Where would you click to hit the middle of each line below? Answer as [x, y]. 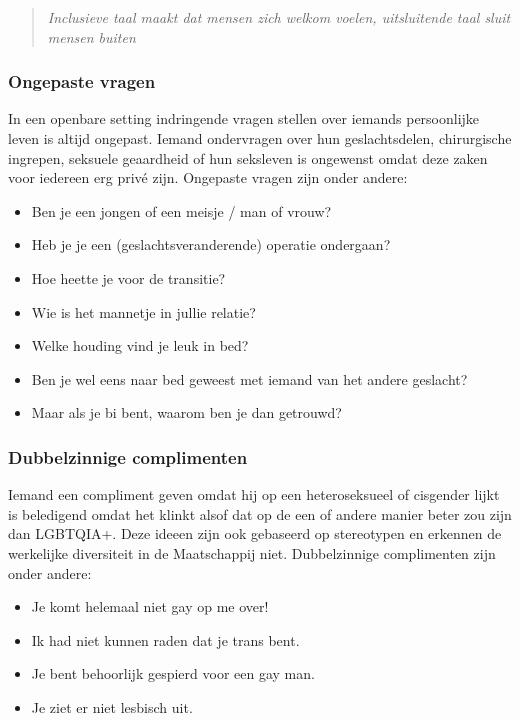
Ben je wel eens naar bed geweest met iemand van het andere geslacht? [249, 378]
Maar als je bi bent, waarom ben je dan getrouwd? [186, 412]
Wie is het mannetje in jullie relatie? [143, 311]
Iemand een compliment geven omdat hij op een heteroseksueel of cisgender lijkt [254, 494]
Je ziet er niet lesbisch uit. [112, 706]
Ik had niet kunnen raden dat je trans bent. [165, 639]
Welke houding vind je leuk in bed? [140, 345]
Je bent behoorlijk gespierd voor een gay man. [173, 673]
